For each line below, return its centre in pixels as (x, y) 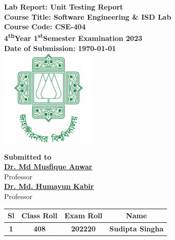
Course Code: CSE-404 (45, 27)
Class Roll (39, 215)
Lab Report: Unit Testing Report (64, 7)
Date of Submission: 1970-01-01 (60, 48)
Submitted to (28, 156)
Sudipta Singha (137, 228)
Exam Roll (83, 215)
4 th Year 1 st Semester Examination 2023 (73, 37)
